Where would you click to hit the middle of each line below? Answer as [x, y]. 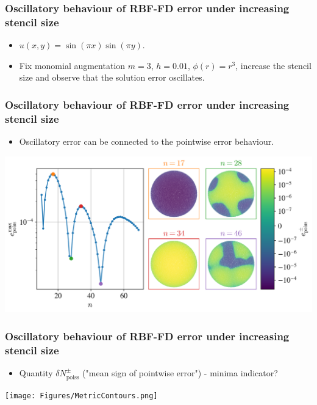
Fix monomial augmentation [72, 65]
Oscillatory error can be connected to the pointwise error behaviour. [147, 141]
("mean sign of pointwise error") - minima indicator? [180, 372]
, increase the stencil [273, 65]
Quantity [36, 372]
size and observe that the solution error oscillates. [112, 77]
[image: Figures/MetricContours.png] [81, 396]
